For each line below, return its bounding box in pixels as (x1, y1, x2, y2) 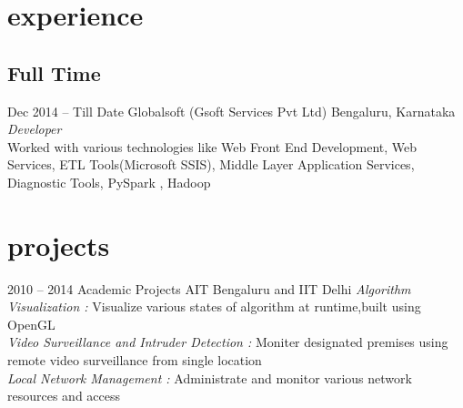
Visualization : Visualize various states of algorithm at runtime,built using (7, 297, 421, 316)
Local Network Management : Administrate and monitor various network (7, 368, 412, 387)
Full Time (7, 58, 101, 87)
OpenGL (7, 314, 55, 333)
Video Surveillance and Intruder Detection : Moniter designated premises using (7, 332, 448, 352)
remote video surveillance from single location (7, 351, 262, 370)
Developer (7, 119, 62, 138)
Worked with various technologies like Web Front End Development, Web (7, 137, 418, 156)
